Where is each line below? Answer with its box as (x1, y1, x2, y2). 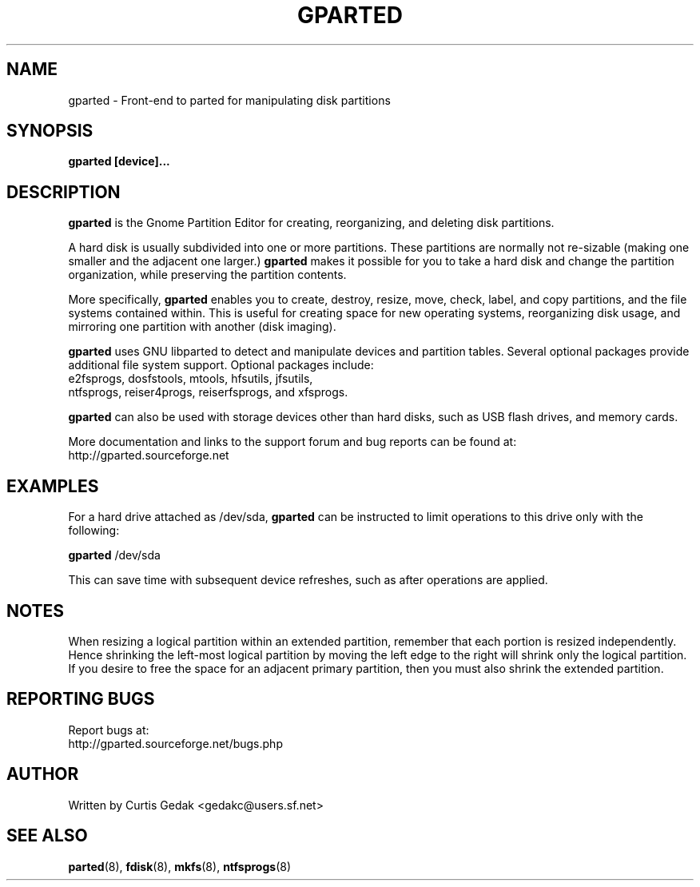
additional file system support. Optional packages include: (68, 358, 374, 372)
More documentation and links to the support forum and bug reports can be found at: (68, 435, 517, 449)
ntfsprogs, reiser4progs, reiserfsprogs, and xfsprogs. (68, 385, 348, 400)
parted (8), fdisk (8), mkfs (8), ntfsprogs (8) (68, 859, 292, 873)
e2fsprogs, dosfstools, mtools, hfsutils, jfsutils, (68, 372, 313, 386)
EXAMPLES (6, 475, 99, 496)
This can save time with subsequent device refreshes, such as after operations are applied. (68, 573, 548, 587)
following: (68, 523, 120, 538)
